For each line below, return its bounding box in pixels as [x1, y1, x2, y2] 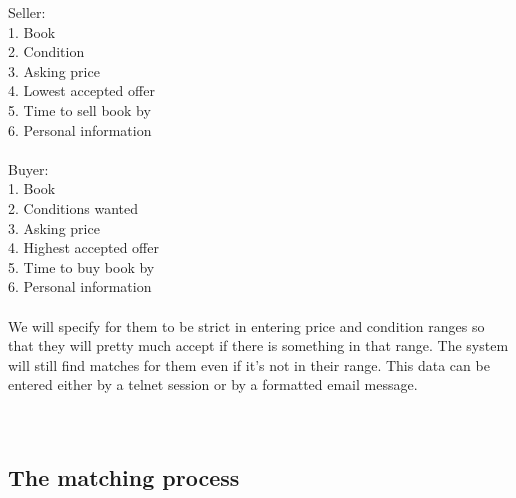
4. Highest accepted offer [8, 237, 159, 258]
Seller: [8, 2, 46, 22]
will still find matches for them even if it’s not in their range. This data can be [8, 354, 490, 375]
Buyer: [8, 158, 49, 179]
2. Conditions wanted [8, 197, 138, 218]
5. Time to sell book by [8, 99, 151, 120]
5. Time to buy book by [8, 256, 155, 277]
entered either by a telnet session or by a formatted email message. [8, 374, 418, 395]
